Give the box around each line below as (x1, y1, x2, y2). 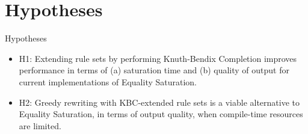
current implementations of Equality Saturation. (19, 75, 197, 88)
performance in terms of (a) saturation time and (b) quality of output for (19, 64, 289, 76)
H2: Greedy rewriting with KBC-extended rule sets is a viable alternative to (19, 96, 300, 108)
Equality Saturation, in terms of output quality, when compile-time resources (19, 108, 303, 120)
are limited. (19, 119, 61, 132)
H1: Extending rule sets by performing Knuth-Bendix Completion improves (19, 52, 297, 64)
